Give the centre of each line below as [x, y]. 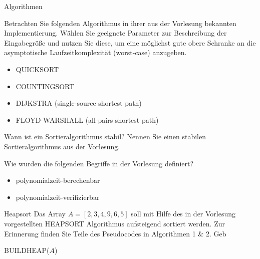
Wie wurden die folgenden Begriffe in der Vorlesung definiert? [99, 163]
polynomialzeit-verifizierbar [58, 197]
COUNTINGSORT [45, 86]
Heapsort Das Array [35, 214]
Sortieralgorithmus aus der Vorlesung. [62, 146]
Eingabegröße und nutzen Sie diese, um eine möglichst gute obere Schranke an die [130, 42]
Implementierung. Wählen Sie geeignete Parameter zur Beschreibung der [115, 33]
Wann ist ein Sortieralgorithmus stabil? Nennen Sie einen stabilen [105, 137]
